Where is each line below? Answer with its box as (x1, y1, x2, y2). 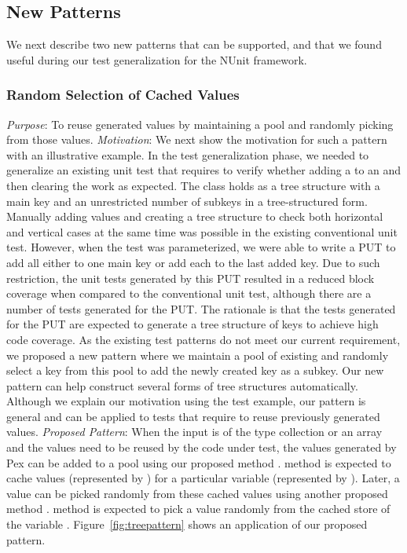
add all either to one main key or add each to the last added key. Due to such (6, 254, 380, 270)
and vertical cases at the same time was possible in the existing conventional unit (6, 223, 398, 240)
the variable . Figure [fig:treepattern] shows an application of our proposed (6, 516, 368, 533)
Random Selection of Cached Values (6, 85, 240, 104)
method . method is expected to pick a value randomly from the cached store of (6, 500, 390, 517)
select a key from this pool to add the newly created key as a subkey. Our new (6, 362, 384, 379)
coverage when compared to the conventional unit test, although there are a (6, 285, 372, 302)
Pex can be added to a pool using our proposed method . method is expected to (6, 454, 391, 471)
